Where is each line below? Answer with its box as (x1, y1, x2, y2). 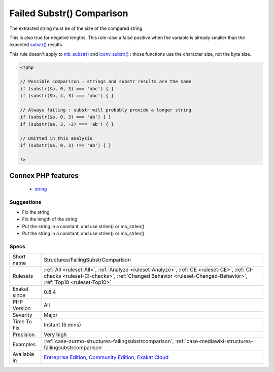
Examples (12, 341, 36, 348)
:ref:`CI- (234, 266, 254, 273)
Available (12, 351, 35, 358)
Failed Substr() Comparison (9, 8, 128, 19)
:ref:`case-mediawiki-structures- (175, 338, 254, 345)
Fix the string (22, 209, 50, 215)
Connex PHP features (9, 171, 79, 180)
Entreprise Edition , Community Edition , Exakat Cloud (44, 354, 169, 361)
